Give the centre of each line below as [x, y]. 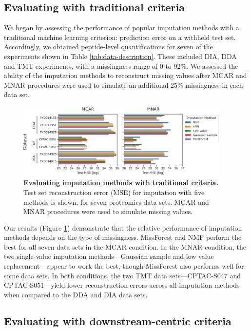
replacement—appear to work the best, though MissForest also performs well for [124, 266]
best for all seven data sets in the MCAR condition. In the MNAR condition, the [125, 246]
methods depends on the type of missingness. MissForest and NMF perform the [123, 237]
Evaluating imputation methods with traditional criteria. [121, 183]
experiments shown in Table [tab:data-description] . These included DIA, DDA [120, 56]
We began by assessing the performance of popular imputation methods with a [122, 28]
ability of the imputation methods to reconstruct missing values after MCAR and [125, 75]
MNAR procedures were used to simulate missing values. [108, 211]
